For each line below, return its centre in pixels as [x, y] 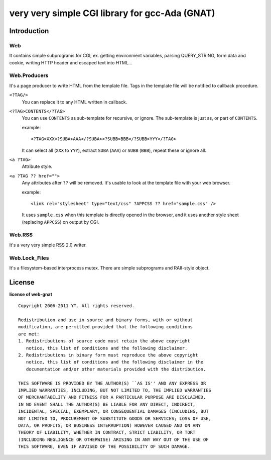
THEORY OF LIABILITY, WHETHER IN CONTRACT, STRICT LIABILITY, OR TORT [107, 433]
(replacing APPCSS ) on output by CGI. [60, 222]
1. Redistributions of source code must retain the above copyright [104, 341]
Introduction [29, 31]
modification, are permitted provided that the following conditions [106, 327]
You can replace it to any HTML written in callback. [75, 102]
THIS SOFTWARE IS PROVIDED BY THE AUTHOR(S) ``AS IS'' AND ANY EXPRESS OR [112, 383]
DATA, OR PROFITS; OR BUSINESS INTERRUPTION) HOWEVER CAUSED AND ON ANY [109, 425]
